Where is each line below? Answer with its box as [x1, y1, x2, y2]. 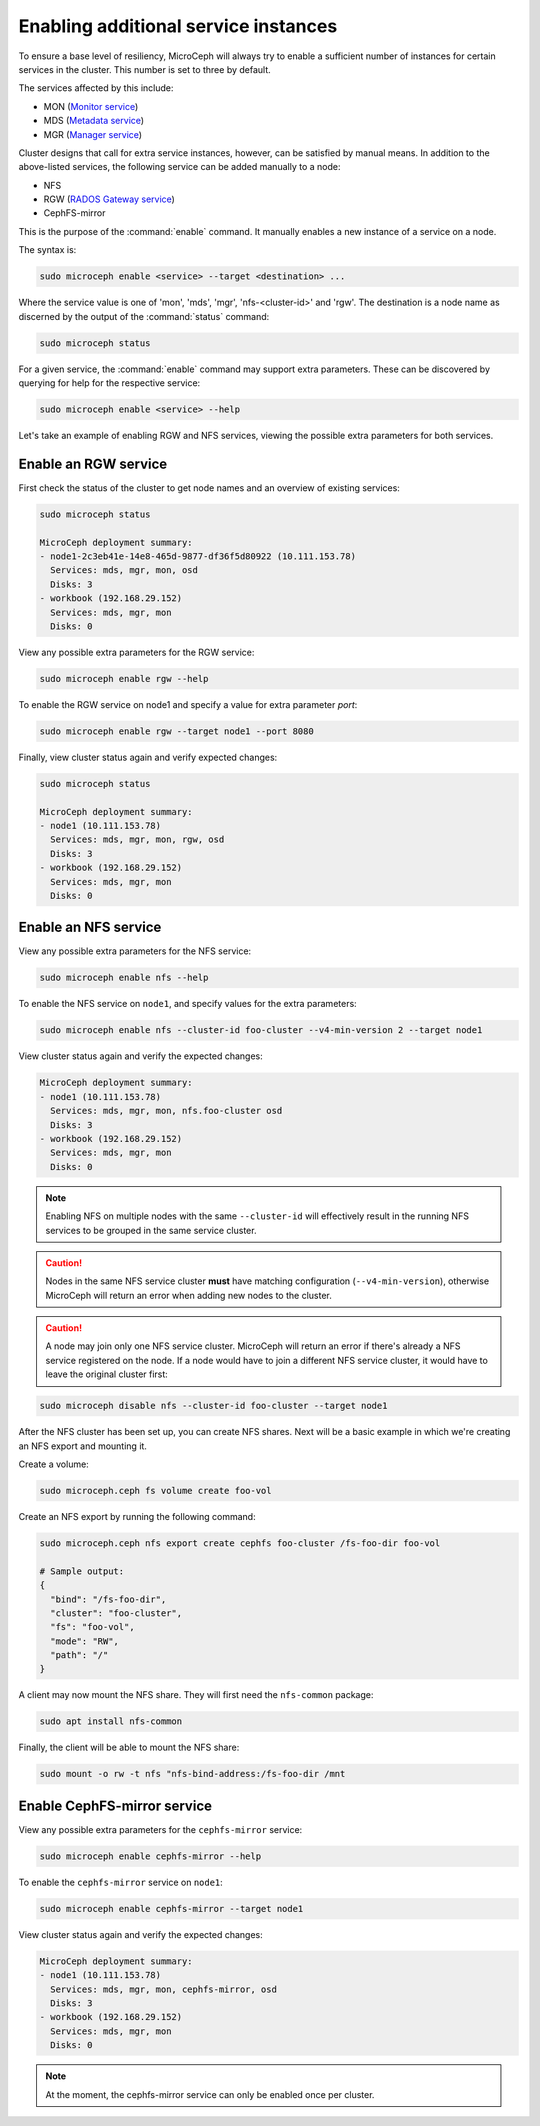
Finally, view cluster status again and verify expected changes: [18, 751, 278, 763]
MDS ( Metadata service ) [43, 115, 145, 127]
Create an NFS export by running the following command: [18, 1510, 256, 1522]
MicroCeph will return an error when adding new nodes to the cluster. [45, 1289, 332, 1301]
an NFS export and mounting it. [18, 1440, 147, 1452]
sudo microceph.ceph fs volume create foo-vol [39, 1485, 272, 1496]
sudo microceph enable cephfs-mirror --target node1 [39, 1903, 304, 1914]
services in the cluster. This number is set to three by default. [18, 63, 272, 75]
